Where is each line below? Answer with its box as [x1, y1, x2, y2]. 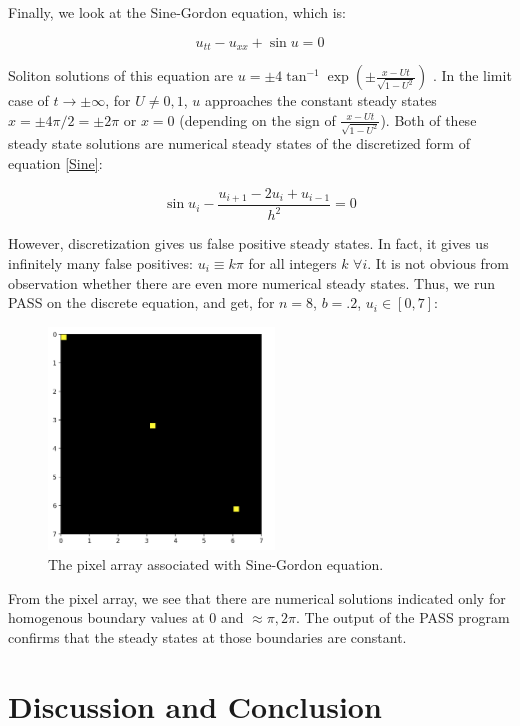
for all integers [248, 252, 337, 273]
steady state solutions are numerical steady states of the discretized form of [8, 133, 470, 154]
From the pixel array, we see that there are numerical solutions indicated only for [8, 587, 506, 608]
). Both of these [380, 109, 477, 130]
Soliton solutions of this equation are [8, 65, 234, 86]
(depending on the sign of [179, 109, 336, 130]
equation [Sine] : [8, 152, 103, 173]
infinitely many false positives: [8, 252, 193, 273]
